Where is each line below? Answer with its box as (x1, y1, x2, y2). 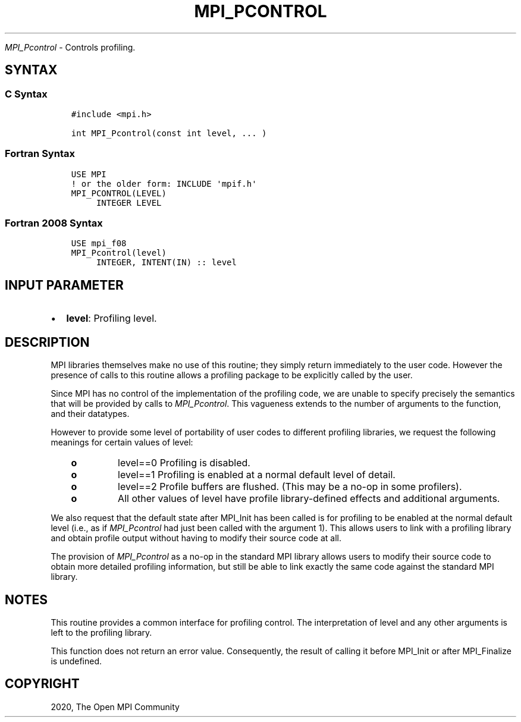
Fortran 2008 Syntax (5, 217, 103, 230)
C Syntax (5, 87, 48, 100)
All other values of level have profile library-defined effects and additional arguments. (118, 492, 500, 505)
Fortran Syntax (5, 147, 75, 160)
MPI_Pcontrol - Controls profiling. (5, 42, 136, 52)
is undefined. (51, 656, 102, 666)
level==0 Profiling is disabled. (118, 457, 250, 469)
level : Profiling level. (66, 312, 157, 325)
